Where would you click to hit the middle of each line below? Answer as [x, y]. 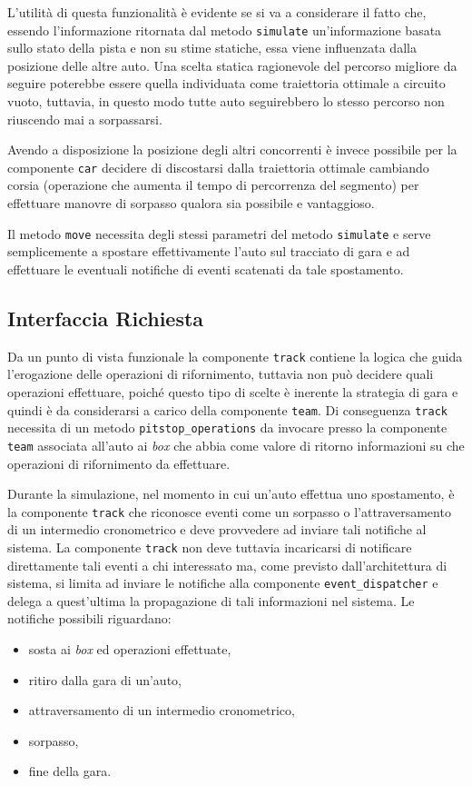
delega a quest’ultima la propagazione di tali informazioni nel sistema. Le [211, 600]
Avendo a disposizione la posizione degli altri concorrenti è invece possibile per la [232, 149]
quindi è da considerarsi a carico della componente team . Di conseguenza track [227, 409]
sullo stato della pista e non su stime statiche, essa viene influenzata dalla [212, 48]
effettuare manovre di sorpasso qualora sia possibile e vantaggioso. [191, 203]
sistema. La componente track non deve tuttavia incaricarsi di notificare [210, 547]
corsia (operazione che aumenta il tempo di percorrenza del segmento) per [213, 185]
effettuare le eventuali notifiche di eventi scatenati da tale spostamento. [206, 269]
